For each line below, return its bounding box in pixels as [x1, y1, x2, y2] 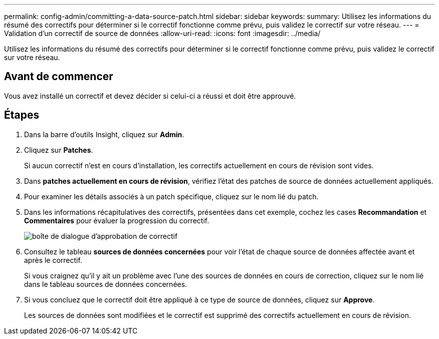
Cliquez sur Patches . [24, 145, 93, 154]
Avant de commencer [4, 70, 113, 83]
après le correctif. [24, 255, 82, 264]
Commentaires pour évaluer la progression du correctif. [24, 216, 209, 225]
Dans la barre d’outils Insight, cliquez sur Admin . [24, 130, 184, 139]
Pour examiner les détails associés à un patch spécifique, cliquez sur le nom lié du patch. [24, 192, 319, 201]
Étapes [4, 109, 40, 122]
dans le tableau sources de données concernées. [24, 279, 187, 288]
